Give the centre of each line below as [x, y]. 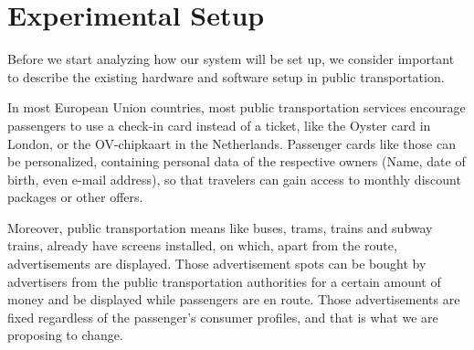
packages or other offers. [75, 197]
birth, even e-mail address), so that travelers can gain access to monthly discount [234, 179]
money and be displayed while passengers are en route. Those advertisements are [234, 299]
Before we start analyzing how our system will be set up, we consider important [231, 59]
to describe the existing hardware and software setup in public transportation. [226, 76]
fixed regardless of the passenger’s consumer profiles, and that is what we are [223, 317]
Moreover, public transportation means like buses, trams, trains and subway [220, 227]
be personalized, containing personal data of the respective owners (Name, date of [237, 161]
